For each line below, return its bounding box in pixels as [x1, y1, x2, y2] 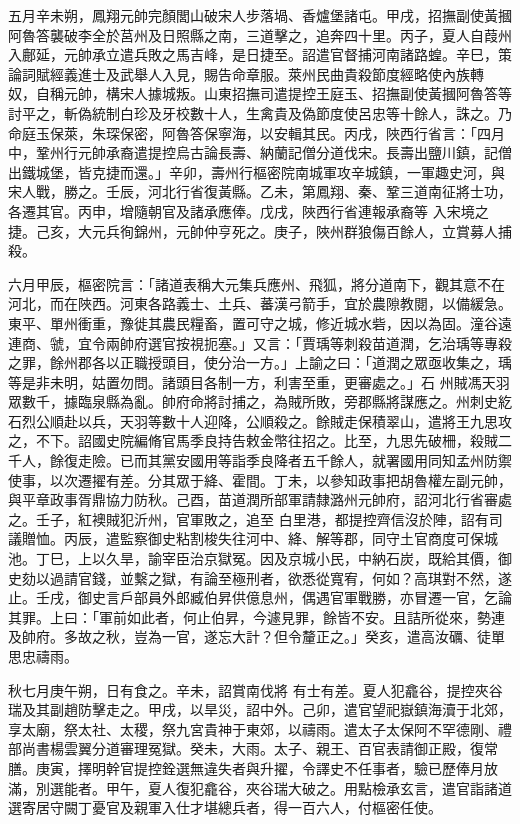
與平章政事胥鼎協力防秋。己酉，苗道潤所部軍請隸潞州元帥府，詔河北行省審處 [8, 489, 512, 510]
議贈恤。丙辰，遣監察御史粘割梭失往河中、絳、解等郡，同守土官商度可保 [8, 528, 484, 549]
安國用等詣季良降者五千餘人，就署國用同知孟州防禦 [175, 450, 512, 471]
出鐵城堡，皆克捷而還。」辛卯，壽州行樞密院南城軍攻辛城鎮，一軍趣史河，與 [8, 161, 505, 182]
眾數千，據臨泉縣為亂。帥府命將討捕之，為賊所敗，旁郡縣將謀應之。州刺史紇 [8, 391, 512, 412]
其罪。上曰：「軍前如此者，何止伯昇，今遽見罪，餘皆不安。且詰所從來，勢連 [8, 606, 505, 627]
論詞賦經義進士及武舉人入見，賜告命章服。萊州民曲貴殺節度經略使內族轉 [8, 63, 484, 84]
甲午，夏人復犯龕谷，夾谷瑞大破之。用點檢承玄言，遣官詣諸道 [105, 777, 512, 798]
